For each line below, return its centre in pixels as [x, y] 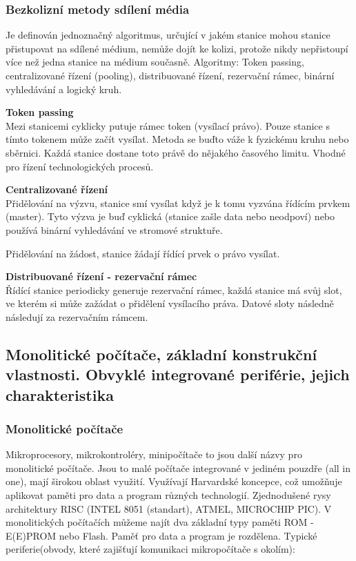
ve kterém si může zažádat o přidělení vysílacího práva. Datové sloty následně [170, 303]
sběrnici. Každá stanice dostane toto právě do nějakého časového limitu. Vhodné [176, 152]
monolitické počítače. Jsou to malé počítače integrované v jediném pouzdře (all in [178, 467]
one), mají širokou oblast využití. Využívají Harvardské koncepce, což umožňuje [174, 481]
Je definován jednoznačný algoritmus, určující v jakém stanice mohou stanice [168, 35]
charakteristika [60, 394]
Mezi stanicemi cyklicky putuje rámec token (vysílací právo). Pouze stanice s [168, 125]
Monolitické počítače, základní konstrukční [161, 354]
